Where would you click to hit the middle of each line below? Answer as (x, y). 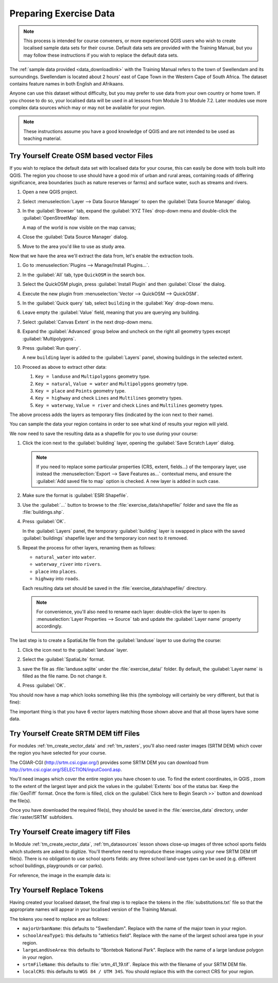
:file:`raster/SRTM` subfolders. (42, 817)
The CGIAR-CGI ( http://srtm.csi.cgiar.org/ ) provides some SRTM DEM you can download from (109, 762)
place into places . (56, 571)
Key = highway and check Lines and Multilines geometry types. (109, 398)
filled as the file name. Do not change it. (65, 676)
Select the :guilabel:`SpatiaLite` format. (64, 659)
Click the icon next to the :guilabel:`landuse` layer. (75, 650)
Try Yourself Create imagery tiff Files (70, 832)
